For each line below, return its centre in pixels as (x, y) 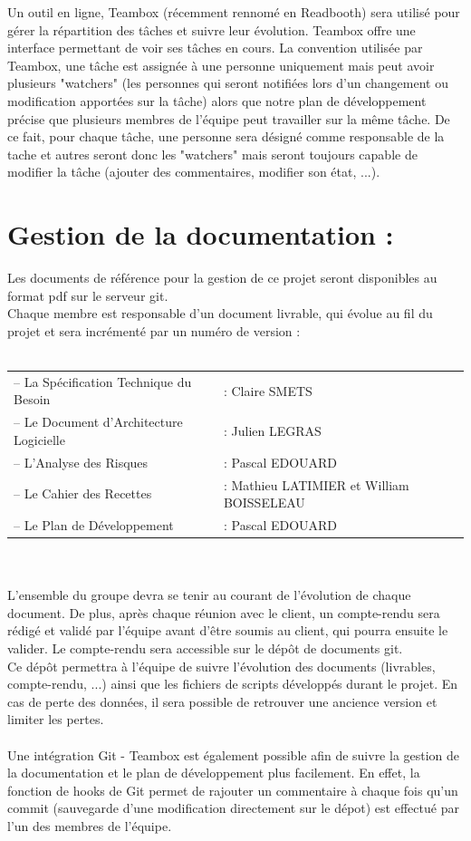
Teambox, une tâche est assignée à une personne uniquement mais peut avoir (221, 65)
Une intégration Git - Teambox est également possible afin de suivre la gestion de (234, 754)
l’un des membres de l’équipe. (90, 825)
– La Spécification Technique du (103, 381)
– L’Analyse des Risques (81, 462)
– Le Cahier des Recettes (83, 493)
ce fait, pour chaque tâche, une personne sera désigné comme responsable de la (226, 136)
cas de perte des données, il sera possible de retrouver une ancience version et (222, 701)
